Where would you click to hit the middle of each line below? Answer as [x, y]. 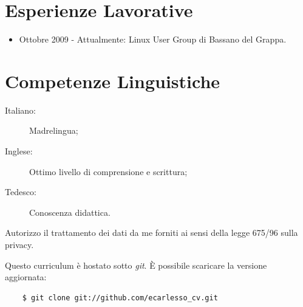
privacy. [19, 244]
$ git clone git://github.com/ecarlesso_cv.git [120, 298]
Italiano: [20, 110]
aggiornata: [26, 277]
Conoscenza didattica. [70, 212]
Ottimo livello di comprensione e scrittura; [108, 171]
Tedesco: [21, 192]
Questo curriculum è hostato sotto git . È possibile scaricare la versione [136, 265]
